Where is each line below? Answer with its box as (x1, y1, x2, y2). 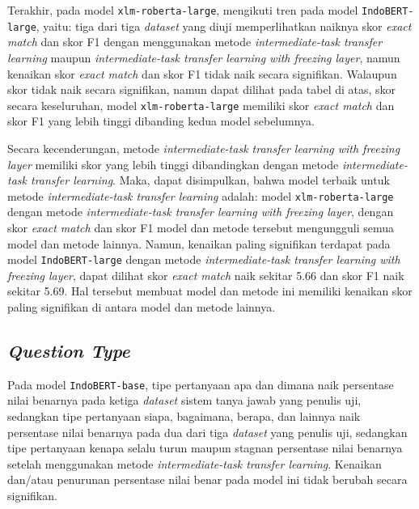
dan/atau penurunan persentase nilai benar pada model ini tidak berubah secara (7, 471, 408, 488)
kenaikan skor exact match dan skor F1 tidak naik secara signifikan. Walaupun (7, 65, 397, 82)
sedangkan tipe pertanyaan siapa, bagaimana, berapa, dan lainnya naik (7, 408, 361, 425)
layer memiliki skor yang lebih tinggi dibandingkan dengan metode (7, 155, 339, 172)
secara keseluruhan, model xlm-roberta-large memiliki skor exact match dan (7, 96, 395, 113)
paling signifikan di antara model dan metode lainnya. (7, 299, 276, 315)
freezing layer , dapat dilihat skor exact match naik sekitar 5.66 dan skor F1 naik (7, 266, 404, 283)
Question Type (7, 337, 130, 363)
